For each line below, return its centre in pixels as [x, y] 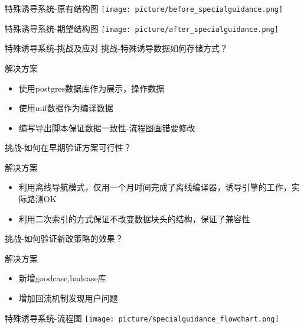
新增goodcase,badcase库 [62, 278]
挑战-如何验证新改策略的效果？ [64, 238]
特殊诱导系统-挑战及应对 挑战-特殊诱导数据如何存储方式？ [117, 48]
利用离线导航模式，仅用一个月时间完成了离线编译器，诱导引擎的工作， [155, 187]
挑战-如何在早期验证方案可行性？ [68, 147]
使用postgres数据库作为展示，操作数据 [91, 88]
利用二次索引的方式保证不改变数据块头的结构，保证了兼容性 [134, 218]
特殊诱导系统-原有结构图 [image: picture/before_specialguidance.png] [144, 8]
